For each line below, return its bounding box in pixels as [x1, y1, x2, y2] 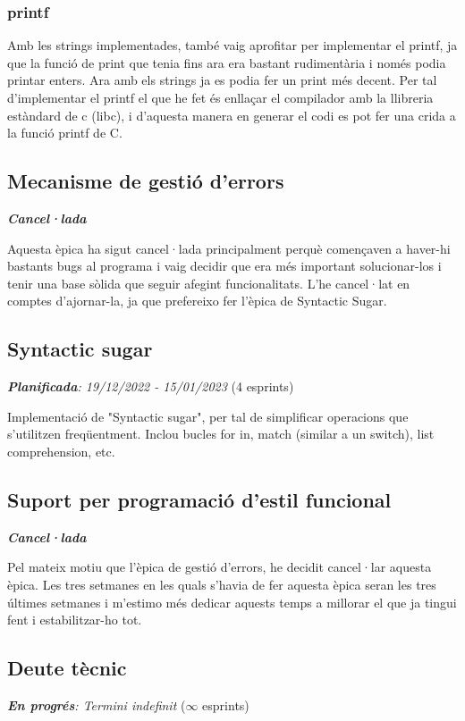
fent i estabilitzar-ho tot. [7, 610, 142, 629]
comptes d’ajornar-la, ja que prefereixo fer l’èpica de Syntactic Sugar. [7, 291, 387, 310]
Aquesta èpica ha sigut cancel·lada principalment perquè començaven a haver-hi [7, 239, 451, 257]
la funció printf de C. [7, 123, 123, 142]
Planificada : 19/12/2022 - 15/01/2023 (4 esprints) [7, 377, 294, 396]
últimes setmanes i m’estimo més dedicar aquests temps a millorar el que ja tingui [7, 592, 457, 611]
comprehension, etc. [7, 441, 115, 460]
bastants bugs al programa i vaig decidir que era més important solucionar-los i [7, 256, 442, 275]
